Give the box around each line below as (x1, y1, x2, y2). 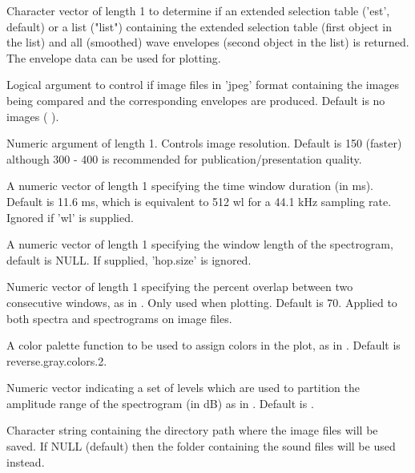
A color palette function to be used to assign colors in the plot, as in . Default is (6, 337, 401, 354)
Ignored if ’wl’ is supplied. (6, 208, 134, 225)
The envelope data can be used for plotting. (6, 49, 221, 66)
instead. (6, 453, 45, 470)
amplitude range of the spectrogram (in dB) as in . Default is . (6, 394, 314, 411)
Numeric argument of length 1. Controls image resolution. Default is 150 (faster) (6, 135, 402, 152)
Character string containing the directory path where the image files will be (6, 422, 378, 439)
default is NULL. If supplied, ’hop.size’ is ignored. (6, 251, 252, 268)
